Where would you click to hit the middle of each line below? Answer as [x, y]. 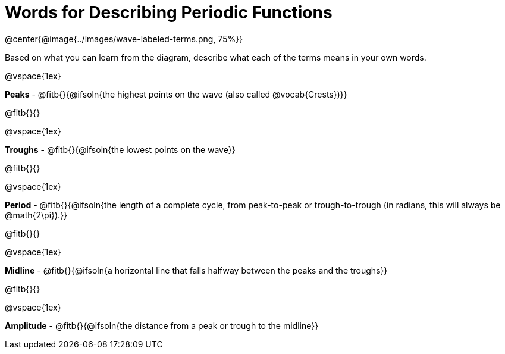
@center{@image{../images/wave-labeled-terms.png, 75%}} [124, 39]
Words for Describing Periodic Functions [169, 12]
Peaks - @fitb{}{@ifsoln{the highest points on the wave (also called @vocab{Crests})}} [176, 94]
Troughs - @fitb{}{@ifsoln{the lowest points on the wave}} [120, 149]
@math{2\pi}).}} [36, 215]
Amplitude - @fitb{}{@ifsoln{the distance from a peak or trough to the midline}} [162, 325]
